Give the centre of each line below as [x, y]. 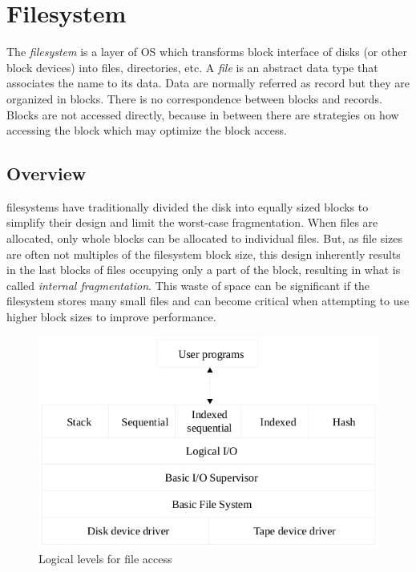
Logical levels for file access [105, 559]
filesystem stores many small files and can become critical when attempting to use [208, 301]
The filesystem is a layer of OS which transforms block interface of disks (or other [207, 52]
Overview [46, 173]
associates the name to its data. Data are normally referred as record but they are [208, 83]
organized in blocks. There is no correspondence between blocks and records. [194, 98]
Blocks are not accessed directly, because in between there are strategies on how [203, 114]
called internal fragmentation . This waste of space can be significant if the [188, 285]
